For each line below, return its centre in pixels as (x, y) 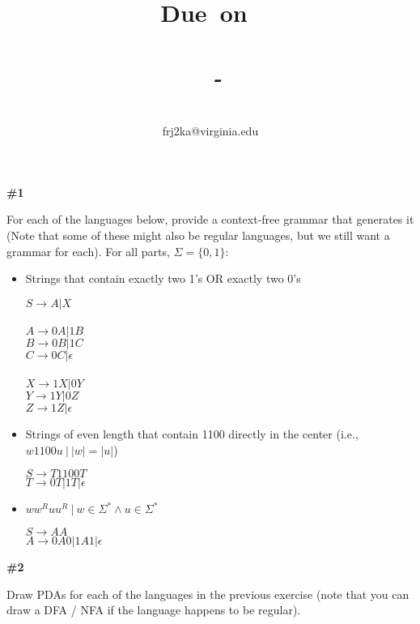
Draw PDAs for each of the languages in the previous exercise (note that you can (208, 594)
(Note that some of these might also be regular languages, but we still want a (198, 235)
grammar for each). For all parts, (88, 251)
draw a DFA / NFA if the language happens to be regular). (154, 610)
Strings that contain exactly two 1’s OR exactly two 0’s (163, 278)
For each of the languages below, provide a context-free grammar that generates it (210, 219)
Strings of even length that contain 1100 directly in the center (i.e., (192, 434)
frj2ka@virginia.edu (210, 131)
